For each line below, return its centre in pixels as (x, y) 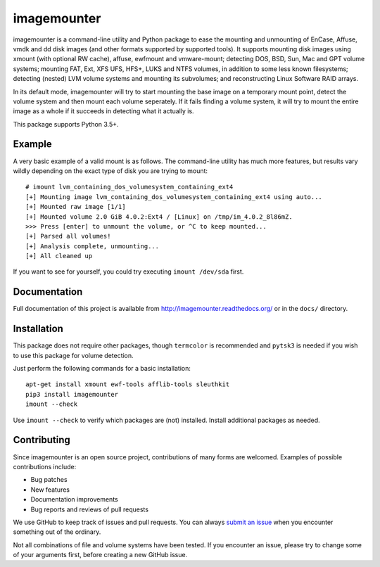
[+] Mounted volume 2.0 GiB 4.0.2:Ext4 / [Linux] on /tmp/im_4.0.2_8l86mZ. (159, 217)
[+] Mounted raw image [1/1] (76, 207)
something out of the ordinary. (57, 532)
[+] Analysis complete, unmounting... (93, 246)
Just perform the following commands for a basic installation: (102, 369)
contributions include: (45, 466)
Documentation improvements (75, 499)
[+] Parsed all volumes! (68, 236)
